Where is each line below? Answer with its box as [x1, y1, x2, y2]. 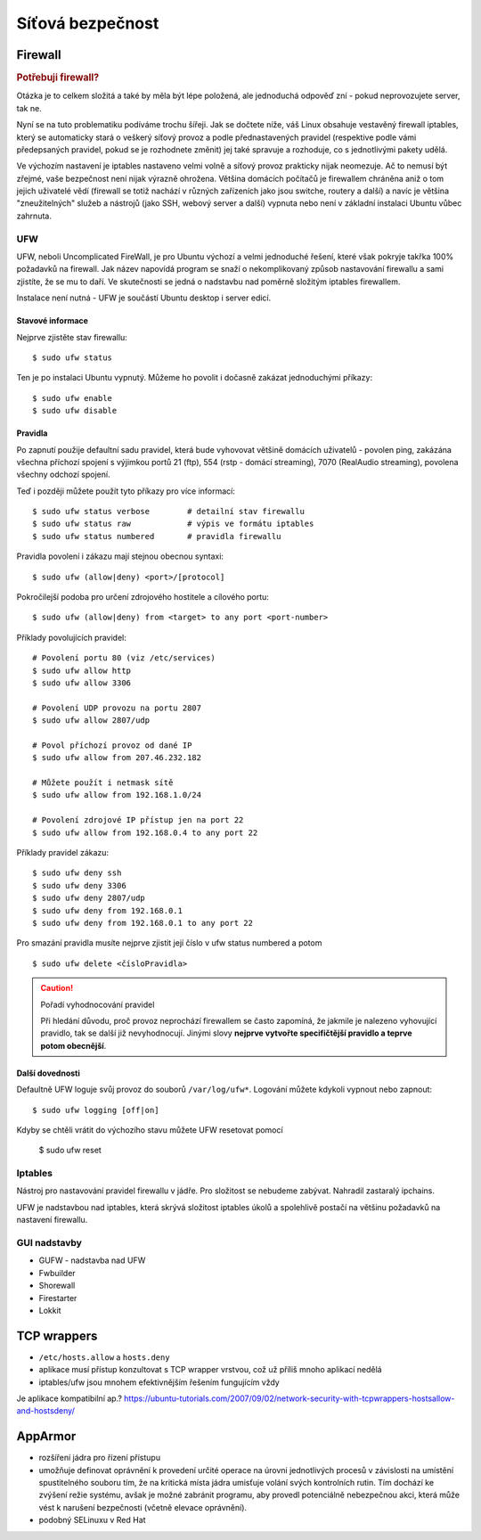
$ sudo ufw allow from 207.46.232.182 [32, 753, 202, 763]
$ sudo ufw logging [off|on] [32, 1105, 159, 1115]
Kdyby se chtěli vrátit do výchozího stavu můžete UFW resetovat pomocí [16, 1124, 284, 1135]
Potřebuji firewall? [16, 71, 100, 84]
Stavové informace [16, 315, 89, 326]
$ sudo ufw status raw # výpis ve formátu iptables [32, 519, 314, 529]
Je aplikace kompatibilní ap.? [16, 1393, 122, 1404]
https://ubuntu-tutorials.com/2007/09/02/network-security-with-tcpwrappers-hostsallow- [123, 1393, 455, 1404]
